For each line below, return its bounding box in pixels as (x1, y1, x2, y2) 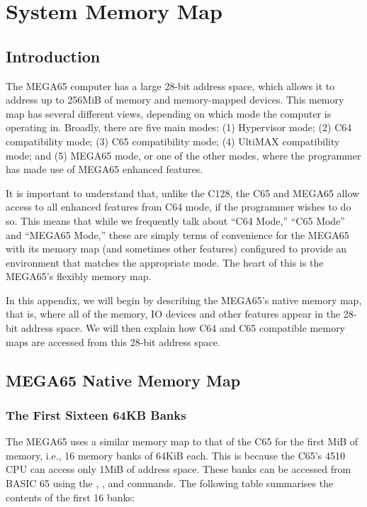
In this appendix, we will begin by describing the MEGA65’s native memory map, (6, 292, 362, 307)
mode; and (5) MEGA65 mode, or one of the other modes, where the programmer (6, 147, 361, 162)
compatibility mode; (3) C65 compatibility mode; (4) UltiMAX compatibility (6, 133, 340, 148)
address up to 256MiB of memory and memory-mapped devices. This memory (6, 92, 344, 107)
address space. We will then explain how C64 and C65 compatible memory (21, 321, 346, 335)
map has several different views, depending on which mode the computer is (6, 106, 332, 121)
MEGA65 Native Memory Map (6, 369, 241, 391)
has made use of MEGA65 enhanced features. (6, 162, 203, 177)
